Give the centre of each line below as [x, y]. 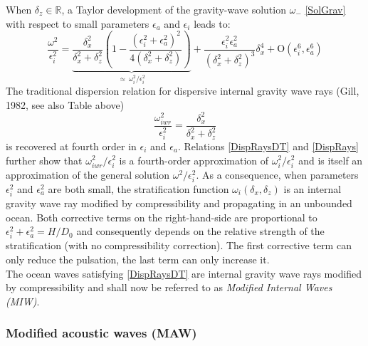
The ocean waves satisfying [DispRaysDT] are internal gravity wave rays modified [184, 273]
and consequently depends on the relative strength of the [200, 231]
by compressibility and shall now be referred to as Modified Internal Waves [169, 287]
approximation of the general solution [88, 174]
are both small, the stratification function [138, 188]
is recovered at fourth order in [71, 146]
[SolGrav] [325, 9]
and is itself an [331, 160]
